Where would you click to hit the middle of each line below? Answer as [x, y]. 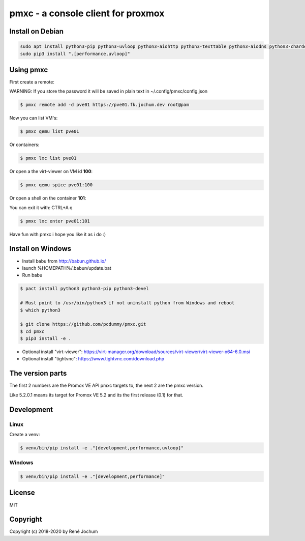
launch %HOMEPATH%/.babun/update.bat [67, 268]
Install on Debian [36, 31]
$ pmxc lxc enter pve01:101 [55, 221]
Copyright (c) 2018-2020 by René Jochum [54, 531]
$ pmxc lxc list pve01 [48, 158]
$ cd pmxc [32, 331]
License [22, 493]
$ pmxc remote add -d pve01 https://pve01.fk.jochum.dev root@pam [104, 105]
